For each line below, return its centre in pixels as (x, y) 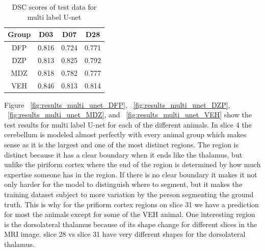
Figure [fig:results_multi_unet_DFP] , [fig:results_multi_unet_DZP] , (117, 104)
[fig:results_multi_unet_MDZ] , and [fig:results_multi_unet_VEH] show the (130, 115)
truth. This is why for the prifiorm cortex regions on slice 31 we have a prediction (131, 204)
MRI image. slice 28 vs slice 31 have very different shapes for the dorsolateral (125, 234)
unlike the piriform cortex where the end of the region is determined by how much (132, 164)
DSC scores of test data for (54, 7)
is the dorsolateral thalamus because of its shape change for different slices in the (131, 224)
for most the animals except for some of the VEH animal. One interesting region (130, 214)
